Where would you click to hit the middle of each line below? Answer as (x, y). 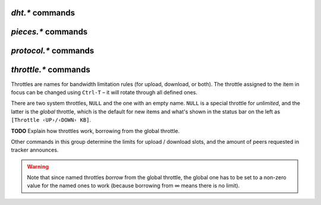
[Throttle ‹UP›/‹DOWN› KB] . (51, 120)
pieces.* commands (49, 32)
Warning (38, 166)
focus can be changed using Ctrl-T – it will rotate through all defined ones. (104, 92)
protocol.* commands (53, 51)
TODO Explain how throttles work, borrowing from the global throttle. (95, 131)
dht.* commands (43, 13)
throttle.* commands (51, 70)
